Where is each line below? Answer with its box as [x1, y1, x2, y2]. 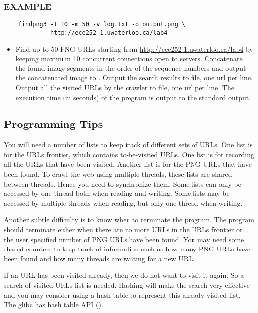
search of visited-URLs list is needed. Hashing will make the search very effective [4, 280, 250, 290]
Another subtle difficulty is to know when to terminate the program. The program [4, 214, 254, 225]
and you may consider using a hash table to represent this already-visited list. [4, 289, 241, 300]
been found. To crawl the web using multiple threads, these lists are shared [4, 169, 232, 179]
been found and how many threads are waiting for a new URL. [4, 253, 195, 263]
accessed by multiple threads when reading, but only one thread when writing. [4, 197, 243, 208]
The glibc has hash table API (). [4, 299, 103, 310]
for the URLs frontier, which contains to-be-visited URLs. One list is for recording [4, 149, 254, 159]
